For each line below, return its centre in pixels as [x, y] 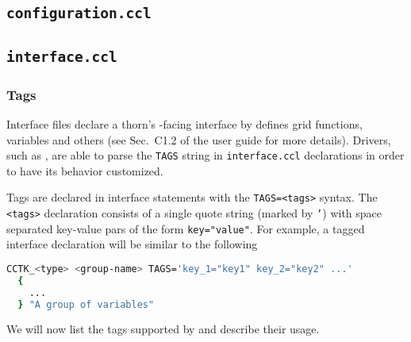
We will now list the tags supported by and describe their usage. [163, 329]
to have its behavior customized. [85, 170]
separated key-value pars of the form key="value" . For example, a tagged [186, 228]
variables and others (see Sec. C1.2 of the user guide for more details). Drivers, [199, 139]
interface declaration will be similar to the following [132, 244]
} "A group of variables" [86, 304]
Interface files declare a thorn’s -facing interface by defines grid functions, [184, 123]
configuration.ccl [79, 13]
